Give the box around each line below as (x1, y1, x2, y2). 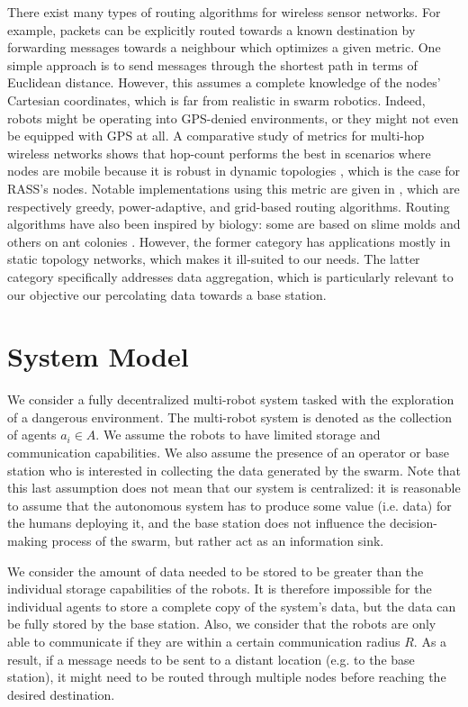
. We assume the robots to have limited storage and (95, 425, 381, 444)
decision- (389, 513, 437, 532)
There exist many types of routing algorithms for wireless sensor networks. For (7, 3, 441, 21)
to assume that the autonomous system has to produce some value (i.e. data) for (7, 495, 452, 514)
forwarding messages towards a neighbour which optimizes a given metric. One (7, 38, 441, 57)
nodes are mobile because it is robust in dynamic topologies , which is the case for (7, 161, 461, 180)
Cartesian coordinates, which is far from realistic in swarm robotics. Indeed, (7, 90, 426, 109)
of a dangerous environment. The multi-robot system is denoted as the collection (7, 407, 452, 426)
